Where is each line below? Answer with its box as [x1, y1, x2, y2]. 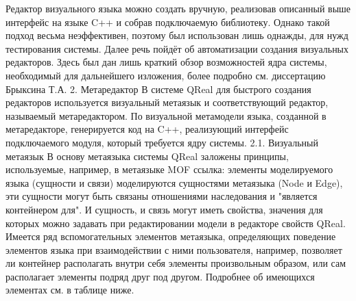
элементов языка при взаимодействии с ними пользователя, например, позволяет [5, 242, 342, 257]
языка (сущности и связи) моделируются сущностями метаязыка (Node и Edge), [5, 175, 343, 189]
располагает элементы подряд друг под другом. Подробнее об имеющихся [5, 269, 315, 283]
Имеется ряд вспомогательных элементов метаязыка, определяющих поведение [5, 229, 336, 244]
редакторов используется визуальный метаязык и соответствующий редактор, [5, 95, 329, 109]
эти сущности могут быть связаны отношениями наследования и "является [5, 189, 318, 203]
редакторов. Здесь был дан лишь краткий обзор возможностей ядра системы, [5, 55, 327, 69]
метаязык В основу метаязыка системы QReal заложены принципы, [5, 148, 289, 163]
